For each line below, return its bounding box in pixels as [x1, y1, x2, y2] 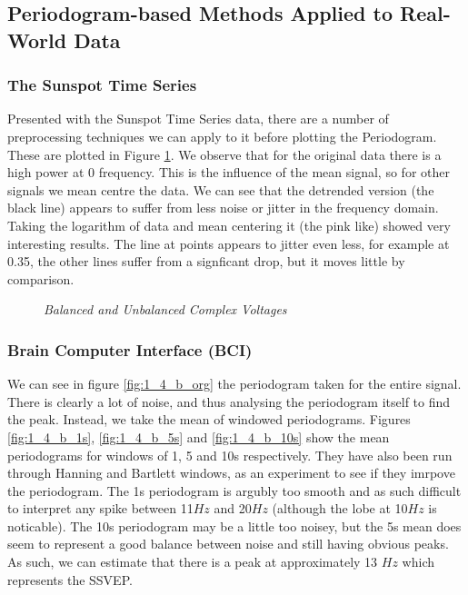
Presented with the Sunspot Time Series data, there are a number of [7, 109, 389, 128]
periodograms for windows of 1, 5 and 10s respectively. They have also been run [7, 445, 453, 464]
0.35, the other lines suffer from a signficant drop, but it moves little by [7, 252, 405, 271]
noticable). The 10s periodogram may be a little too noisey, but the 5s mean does [7, 516, 462, 535]
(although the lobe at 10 [272, 499, 408, 518]
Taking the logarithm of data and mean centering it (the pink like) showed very [7, 215, 451, 234]
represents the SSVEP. [7, 570, 133, 589]
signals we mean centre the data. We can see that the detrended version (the [7, 180, 434, 199]
